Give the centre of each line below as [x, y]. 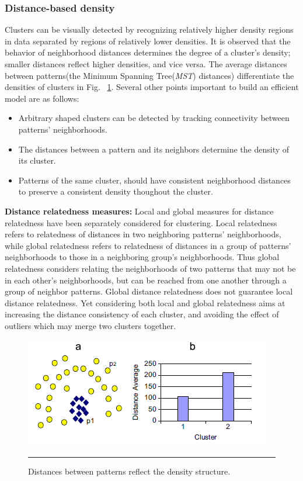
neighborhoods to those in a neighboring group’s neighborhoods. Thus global [142, 257]
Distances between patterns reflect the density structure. [129, 471]
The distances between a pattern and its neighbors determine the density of [154, 149]
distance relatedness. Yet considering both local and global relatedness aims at [145, 302]
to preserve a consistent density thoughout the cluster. [116, 191]
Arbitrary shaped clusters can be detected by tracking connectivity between [154, 118]
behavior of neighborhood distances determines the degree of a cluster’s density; [148, 52]
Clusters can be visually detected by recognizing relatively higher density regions [149, 30]
